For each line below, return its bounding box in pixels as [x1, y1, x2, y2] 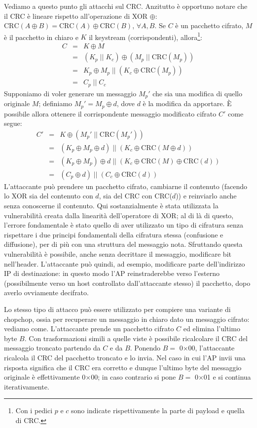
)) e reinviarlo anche [176, 191, 237, 201]
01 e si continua [203, 372, 251, 382]
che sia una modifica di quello [152, 88, 242, 98]
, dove [116, 98, 135, 109]
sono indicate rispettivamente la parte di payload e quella [71, 405, 245, 416]
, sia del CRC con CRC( [99, 191, 172, 201]
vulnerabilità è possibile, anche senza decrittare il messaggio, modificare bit [4, 248, 231, 259]
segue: [4, 118, 22, 128]
